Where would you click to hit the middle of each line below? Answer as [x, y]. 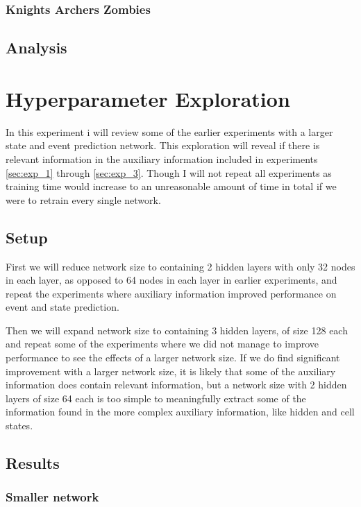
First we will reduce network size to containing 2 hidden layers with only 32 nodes [180, 266]
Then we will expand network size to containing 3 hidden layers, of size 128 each [177, 330]
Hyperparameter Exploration [148, 98]
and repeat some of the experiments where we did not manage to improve [162, 344]
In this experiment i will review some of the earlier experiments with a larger [169, 131]
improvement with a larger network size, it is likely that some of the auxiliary [171, 371]
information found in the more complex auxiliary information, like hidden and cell [180, 412]
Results [33, 463]
